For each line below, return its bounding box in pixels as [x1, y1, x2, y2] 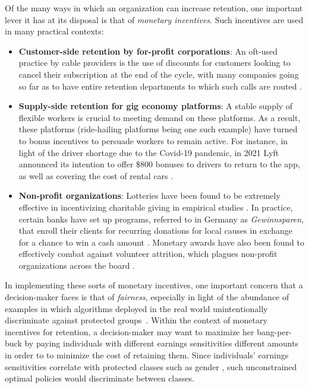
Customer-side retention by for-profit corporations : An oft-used [18, 44, 278, 57]
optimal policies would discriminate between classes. [5, 372, 194, 384]
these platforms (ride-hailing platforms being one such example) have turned [18, 123, 298, 135]
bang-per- [257, 325, 292, 338]
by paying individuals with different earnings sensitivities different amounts [24, 337, 299, 349]
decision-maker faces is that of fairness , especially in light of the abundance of [5, 291, 289, 303]
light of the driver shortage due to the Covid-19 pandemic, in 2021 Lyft [18, 146, 279, 158]
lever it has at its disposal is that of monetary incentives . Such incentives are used [5, 13, 304, 26]
